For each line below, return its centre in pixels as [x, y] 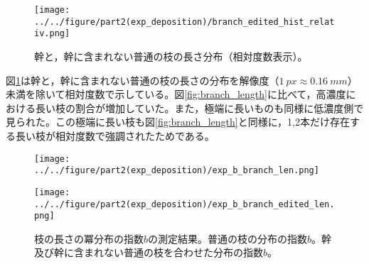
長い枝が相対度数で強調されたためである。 [115, 135]
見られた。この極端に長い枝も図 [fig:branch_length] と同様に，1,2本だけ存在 [178, 122]
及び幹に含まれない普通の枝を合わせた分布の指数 [149, 252]
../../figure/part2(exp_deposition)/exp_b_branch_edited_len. [184, 204]
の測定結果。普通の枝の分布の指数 [228, 238]
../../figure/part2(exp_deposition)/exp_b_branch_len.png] [177, 171]
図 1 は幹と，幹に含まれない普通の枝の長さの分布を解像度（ [143, 80]
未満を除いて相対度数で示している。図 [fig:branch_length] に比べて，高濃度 [176, 94]
